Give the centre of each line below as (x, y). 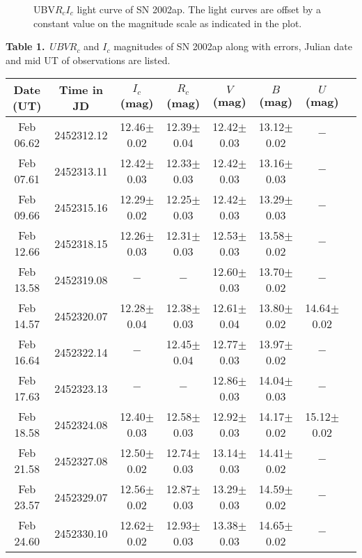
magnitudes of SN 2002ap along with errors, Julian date (233, 46)
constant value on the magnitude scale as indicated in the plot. (168, 23)
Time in (81, 90)
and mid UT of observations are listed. (88, 60)
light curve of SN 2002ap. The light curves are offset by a (199, 9)
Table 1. (25, 46)
